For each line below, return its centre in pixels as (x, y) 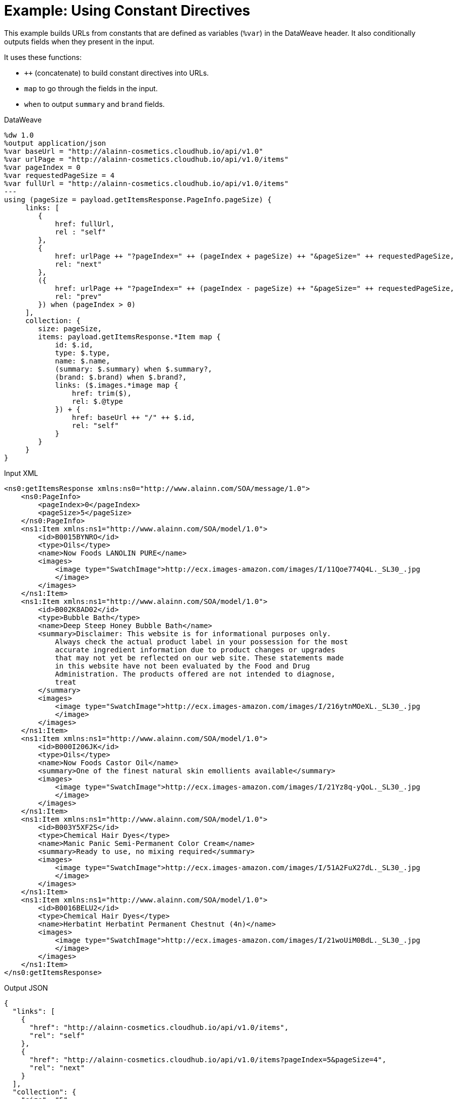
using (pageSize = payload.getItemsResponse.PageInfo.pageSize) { (138, 199)
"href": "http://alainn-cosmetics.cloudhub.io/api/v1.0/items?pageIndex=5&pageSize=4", (208, 1059)
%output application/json (55, 143)
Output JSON (26, 988)
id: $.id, (74, 345)
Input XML (21, 473)
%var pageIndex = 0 (42, 167)
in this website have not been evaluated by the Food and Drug (182, 666)
